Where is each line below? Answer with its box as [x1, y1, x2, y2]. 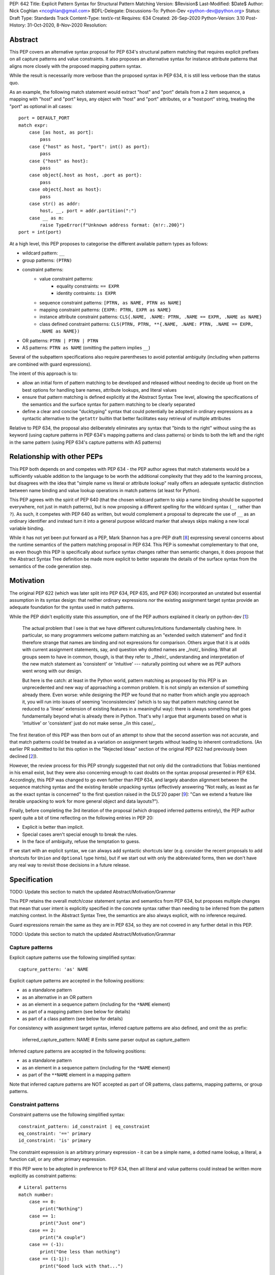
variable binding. [9, 525, 45, 531]
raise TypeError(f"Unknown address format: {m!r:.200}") [40, 222, 185, 228]
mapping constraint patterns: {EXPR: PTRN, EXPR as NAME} [39, 307, 172, 313]
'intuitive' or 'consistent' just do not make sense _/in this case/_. [22, 720, 156, 726]
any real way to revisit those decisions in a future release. [9, 862, 130, 868]
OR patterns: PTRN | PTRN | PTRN [22, 337, 99, 344]
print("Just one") [40, 1220, 86, 1226]
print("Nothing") [40, 1206, 84, 1212]
